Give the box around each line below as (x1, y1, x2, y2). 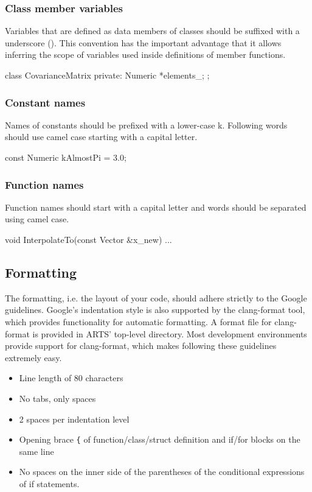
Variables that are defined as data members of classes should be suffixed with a (5, 24, 300, 37)
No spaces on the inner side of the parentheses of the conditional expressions (19, 465, 305, 478)
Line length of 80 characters (19, 371, 123, 384)
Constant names (5, 94, 86, 110)
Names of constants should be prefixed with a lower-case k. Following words (5, 118, 288, 131)
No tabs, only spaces (19, 392, 96, 404)
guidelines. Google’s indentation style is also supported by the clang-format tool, (5, 303, 305, 316)
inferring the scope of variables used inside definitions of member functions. (5, 48, 286, 61)
